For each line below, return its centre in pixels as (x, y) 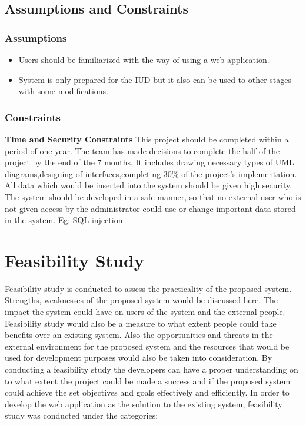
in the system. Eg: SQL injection (64, 220)
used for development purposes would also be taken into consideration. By (139, 358)
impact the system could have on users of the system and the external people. (145, 312)
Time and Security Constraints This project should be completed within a (147, 139)
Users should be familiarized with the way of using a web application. (144, 59)
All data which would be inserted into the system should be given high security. (149, 185)
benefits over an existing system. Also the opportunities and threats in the (139, 335)
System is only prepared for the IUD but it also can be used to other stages (155, 79)
